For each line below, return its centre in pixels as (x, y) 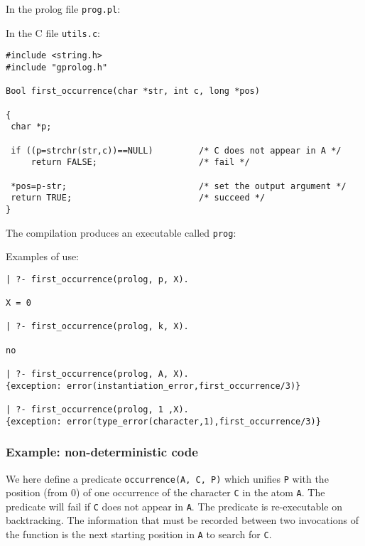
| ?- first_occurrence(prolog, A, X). (97, 374)
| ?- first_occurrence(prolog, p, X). (97, 279)
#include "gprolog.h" (57, 67)
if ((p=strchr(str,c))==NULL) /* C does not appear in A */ (176, 150)
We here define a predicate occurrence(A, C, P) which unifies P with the (167, 478)
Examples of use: (43, 256)
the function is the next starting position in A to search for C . (139, 534)
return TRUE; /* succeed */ (138, 198)
